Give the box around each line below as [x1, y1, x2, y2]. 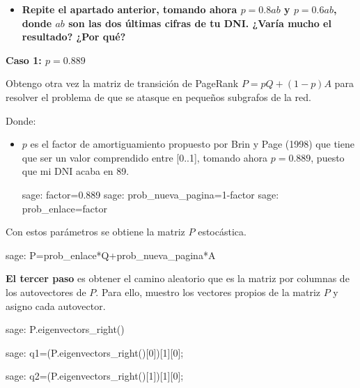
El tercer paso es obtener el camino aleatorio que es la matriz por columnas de [6, 271, 350, 286]
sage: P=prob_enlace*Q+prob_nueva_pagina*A [6, 247, 216, 262]
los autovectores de [6, 284, 86, 299]
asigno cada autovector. [6, 298, 106, 313]
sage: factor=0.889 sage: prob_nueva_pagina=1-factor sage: [22, 187, 279, 201]
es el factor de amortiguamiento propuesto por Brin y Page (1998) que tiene [30, 137, 354, 151]
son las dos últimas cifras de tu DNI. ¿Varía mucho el [68, 15, 331, 30]
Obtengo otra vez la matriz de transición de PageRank [6, 76, 239, 91]
